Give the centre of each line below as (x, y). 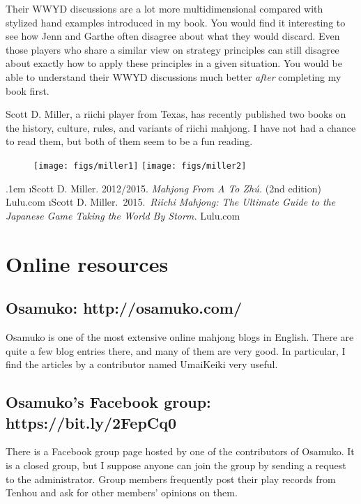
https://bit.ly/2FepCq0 (91, 422)
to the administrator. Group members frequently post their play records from (171, 479)
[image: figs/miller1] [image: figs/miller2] (140, 166)
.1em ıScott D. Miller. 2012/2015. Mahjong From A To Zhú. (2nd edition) (163, 188)
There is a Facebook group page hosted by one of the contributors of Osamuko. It (180, 451)
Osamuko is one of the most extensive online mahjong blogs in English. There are (180, 336)
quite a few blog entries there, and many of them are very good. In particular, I (176, 350)
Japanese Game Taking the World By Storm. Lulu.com (123, 215)
